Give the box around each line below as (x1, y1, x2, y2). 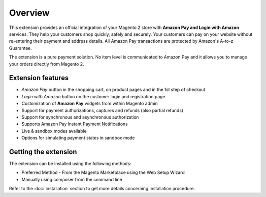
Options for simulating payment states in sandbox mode (21, 135, 135, 141)
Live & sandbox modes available (21, 128, 87, 134)
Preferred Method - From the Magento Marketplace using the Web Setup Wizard (21, 169, 185, 175)
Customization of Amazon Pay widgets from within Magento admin (21, 101, 158, 107)
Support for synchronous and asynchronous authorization (21, 114, 139, 120)
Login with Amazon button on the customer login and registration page (21, 93, 165, 99)
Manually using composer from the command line (21, 176, 123, 182)
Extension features (9, 74, 69, 82)
